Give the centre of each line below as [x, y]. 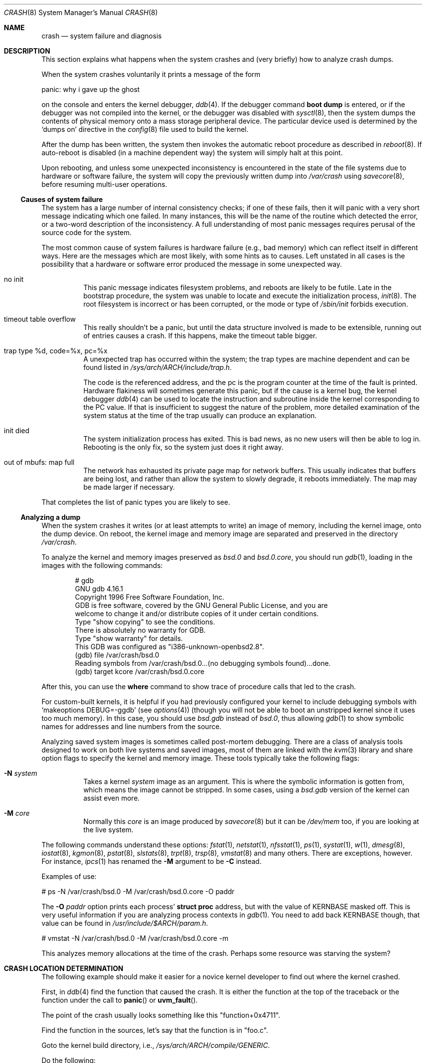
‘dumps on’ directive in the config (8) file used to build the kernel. [145, 129]
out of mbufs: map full [39, 462]
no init [14, 279]
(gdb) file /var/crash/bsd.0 [117, 655]
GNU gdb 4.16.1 [99, 589]
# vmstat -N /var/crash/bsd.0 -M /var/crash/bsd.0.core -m [135, 938]
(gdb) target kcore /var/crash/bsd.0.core [140, 671]
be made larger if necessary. [129, 487]
